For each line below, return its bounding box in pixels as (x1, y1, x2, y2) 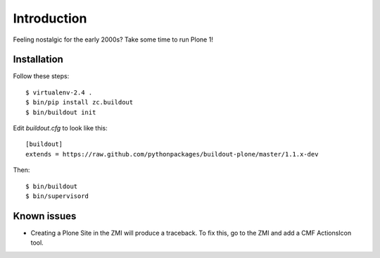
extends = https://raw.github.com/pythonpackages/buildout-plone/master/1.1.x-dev (25, 150, 319, 158)
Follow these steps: (13, 72, 70, 80)
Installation (13, 54, 63, 66)
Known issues (13, 210, 77, 222)
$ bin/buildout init (25, 108, 96, 116)
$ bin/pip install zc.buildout (25, 99, 134, 106)
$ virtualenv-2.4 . (25, 88, 93, 97)
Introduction (13, 11, 87, 26)
